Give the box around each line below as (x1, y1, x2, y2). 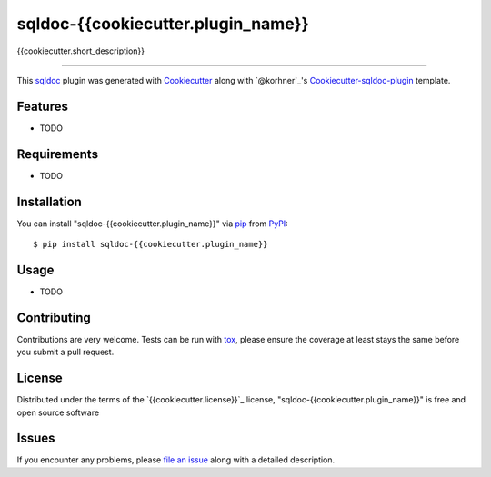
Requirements (16, 146, 99, 162)
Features (16, 98, 68, 114)
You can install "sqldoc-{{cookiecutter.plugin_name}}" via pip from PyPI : (16, 218, 288, 229)
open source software (16, 407, 100, 418)
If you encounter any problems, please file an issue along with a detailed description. (16, 454, 336, 465)
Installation (16, 194, 82, 209)
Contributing (16, 310, 91, 325)
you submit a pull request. (16, 346, 115, 358)
